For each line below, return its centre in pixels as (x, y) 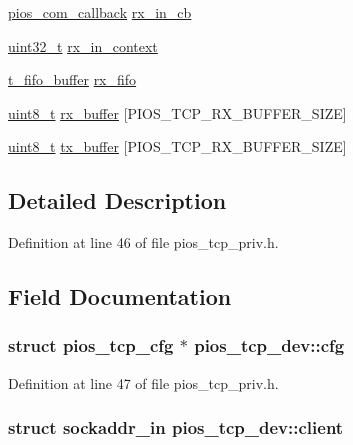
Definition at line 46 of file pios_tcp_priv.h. (143, 242)
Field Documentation (120, 296)
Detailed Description (117, 200)
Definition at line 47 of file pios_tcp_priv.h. (143, 382)
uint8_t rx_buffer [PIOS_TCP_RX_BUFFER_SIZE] (177, 112)
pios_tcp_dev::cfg (269, 345)
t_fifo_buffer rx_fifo (72, 79)
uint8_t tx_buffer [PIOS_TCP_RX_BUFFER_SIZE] (177, 146)
